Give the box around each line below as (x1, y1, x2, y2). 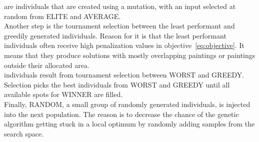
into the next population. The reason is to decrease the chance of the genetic (4, 108, 239, 119)
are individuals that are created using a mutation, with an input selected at (4, 1, 236, 11)
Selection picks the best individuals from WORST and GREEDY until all (4, 79, 230, 89)
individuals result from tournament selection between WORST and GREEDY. (4, 69, 244, 80)
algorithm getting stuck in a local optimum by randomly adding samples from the (4, 118, 255, 129)
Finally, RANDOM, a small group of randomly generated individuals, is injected (4, 98, 250, 109)
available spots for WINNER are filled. (4, 89, 123, 99)
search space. (4, 128, 44, 138)
